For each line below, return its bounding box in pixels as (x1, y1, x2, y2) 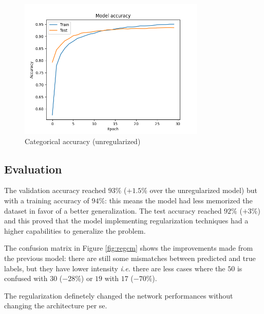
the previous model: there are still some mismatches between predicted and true (4, 252, 256, 263)
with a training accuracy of (4, 195, 89, 205)
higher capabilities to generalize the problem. (4, 225, 146, 236)
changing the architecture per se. (4, 300, 107, 311)
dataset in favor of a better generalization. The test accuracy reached (4, 205, 222, 216)
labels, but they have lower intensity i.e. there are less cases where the (4, 263, 225, 273)
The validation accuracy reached (4, 185, 106, 196)
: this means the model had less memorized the (105, 195, 253, 205)
